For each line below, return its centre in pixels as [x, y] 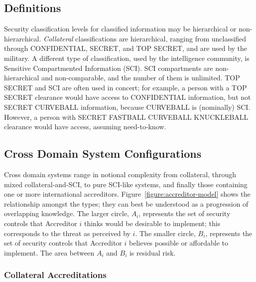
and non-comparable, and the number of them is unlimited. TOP [141, 78]
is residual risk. [152, 252]
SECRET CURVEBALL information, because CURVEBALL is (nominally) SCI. [127, 107]
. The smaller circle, [165, 233]
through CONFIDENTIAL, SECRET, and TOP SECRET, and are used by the [126, 48]
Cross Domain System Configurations [103, 153]
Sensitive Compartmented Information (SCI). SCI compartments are [109, 68]
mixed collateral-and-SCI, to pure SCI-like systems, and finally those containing [126, 184]
